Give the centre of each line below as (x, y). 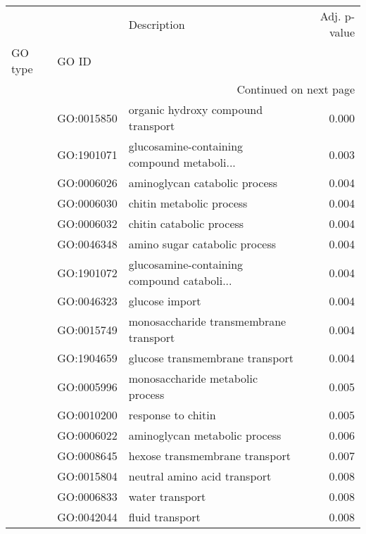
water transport (167, 496)
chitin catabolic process (186, 223)
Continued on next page (296, 89)
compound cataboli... (180, 280)
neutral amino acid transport (200, 476)
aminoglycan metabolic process (205, 435)
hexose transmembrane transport (209, 456)
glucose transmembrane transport (211, 358)
